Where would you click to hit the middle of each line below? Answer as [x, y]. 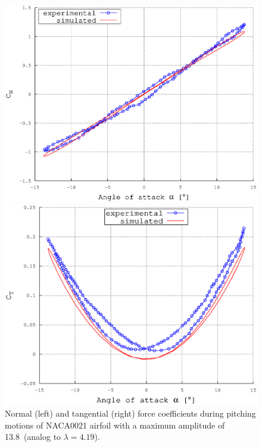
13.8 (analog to [33, 437]
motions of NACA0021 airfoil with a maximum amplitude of [115, 425]
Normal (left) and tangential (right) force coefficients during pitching [130, 413]
